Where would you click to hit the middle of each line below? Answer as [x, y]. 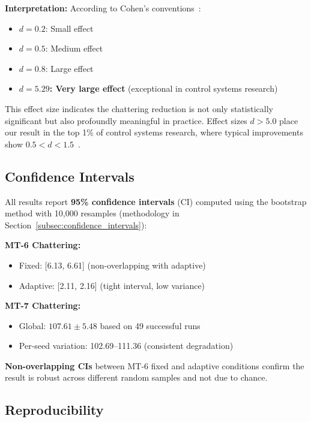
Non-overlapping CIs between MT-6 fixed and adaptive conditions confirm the [155, 365]
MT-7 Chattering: [43, 305]
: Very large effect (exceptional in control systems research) [164, 88]
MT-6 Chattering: [43, 245]
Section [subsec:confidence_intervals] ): [76, 224]
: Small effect [69, 28]
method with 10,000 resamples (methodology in [92, 213]
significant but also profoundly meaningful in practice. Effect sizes [126, 120]
